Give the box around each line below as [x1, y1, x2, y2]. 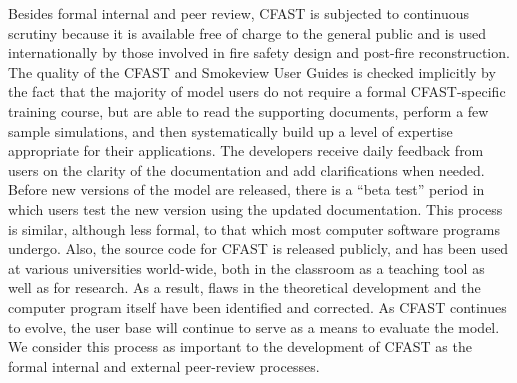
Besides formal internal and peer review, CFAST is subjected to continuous [8, 3, 469, 23]
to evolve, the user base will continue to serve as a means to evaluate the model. [8, 316, 500, 337]
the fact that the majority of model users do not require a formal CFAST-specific [8, 81, 506, 102]
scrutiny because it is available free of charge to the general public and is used [8, 22, 487, 43]
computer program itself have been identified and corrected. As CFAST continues [8, 296, 507, 317]
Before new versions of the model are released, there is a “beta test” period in [8, 179, 485, 200]
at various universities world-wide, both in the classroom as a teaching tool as [8, 257, 485, 278]
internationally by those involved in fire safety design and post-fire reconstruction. [8, 42, 510, 63]
